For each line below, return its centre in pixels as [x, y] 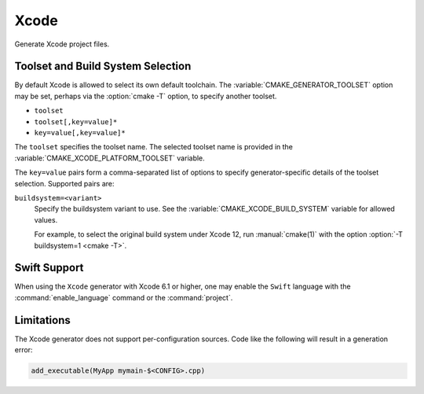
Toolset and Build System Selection [103, 66]
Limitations [42, 320]
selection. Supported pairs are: [64, 183]
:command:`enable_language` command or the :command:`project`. [124, 297]
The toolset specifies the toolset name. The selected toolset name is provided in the [154, 147]
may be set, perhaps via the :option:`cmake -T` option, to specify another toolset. [146, 96]
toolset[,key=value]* [76, 122]
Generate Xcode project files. [62, 44]
